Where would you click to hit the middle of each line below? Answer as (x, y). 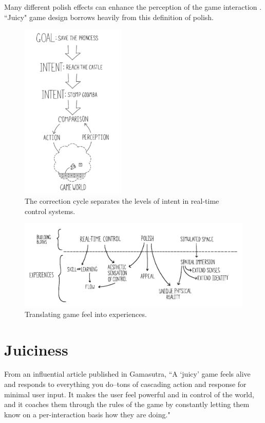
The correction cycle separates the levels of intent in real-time (122, 201)
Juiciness (36, 349)
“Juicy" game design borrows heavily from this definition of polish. (109, 17)
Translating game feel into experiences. (86, 314)
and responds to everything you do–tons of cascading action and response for (125, 384)
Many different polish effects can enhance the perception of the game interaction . (133, 7)
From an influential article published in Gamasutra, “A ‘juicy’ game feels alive (127, 374)
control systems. (50, 211)
